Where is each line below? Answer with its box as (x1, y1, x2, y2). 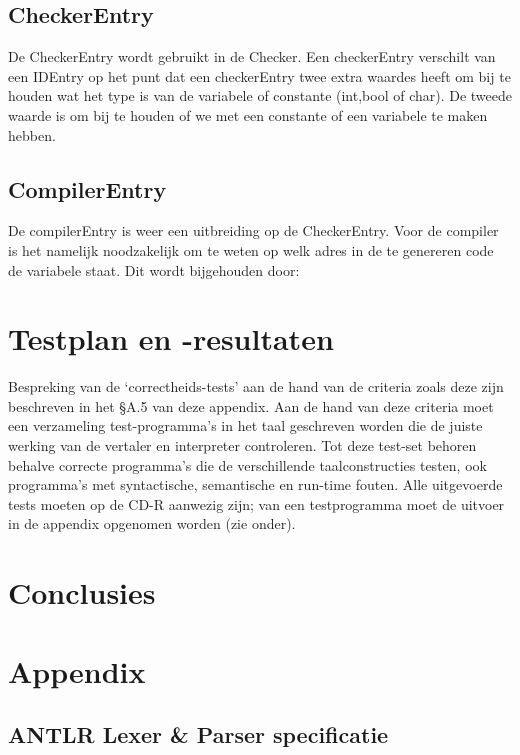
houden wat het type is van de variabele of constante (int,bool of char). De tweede (8, 85, 513, 106)
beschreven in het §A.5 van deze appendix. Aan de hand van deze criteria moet (8, 395, 494, 416)
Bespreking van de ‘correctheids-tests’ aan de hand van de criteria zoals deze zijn (8, 376, 504, 397)
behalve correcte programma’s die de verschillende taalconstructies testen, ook (8, 454, 487, 475)
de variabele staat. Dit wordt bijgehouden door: (8, 259, 300, 280)
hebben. (8, 124, 56, 145)
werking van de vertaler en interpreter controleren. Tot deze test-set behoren (8, 435, 477, 456)
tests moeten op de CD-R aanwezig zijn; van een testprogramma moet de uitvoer (8, 493, 505, 514)
